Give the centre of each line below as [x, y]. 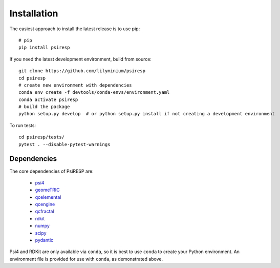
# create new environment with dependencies [76, 85]
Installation [34, 13]
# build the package [44, 107]
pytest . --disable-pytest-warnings [64, 144]
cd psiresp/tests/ [42, 137]
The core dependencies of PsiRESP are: [52, 171]
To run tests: [23, 125]
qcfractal [45, 211]
